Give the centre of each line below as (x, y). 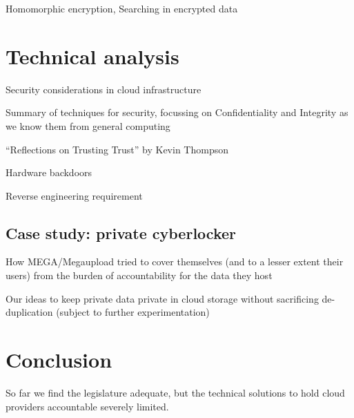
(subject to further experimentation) (133, 312)
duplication (29, 312)
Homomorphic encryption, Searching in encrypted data (122, 8)
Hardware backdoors (49, 172)
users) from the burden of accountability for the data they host (139, 275)
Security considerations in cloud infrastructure (104, 89)
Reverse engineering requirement (74, 195)
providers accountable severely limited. (87, 406)
